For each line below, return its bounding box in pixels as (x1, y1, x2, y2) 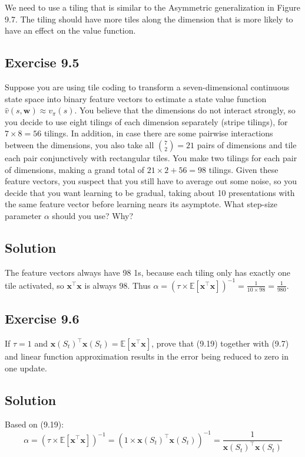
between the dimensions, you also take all (5, 138, 154, 151)
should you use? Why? (52, 209, 134, 221)
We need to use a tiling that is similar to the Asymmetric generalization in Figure (5, 1, 300, 13)
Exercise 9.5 (5, 53, 79, 71)
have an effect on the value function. (5, 24, 136, 37)
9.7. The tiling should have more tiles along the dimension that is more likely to (5, 12, 293, 25)
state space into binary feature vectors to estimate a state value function (5, 92, 267, 105)
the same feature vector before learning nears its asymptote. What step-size (5, 198, 277, 210)
